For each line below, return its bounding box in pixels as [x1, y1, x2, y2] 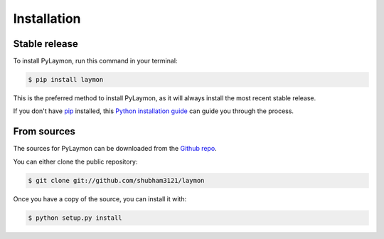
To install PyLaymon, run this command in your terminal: [13, 57, 178, 65]
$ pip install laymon [28, 75, 104, 84]
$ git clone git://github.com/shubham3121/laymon [28, 176, 205, 184]
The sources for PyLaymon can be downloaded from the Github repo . [13, 144, 217, 153]
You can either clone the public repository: [13, 157, 138, 166]
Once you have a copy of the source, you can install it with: [13, 194, 187, 203]
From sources [13, 125, 76, 138]
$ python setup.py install [28, 213, 122, 222]
